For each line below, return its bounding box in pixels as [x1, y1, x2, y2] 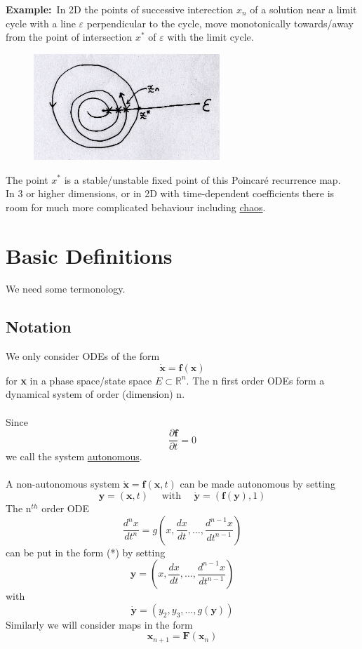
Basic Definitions [6, 241, 173, 269]
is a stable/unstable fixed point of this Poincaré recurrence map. [64, 172, 341, 187]
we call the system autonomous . [6, 449, 142, 464]
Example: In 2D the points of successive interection [6, 2, 234, 16]
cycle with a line [6, 15, 76, 30]
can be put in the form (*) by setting [6, 544, 166, 559]
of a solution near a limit [250, 2, 357, 16]
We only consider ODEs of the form [6, 349, 160, 363]
